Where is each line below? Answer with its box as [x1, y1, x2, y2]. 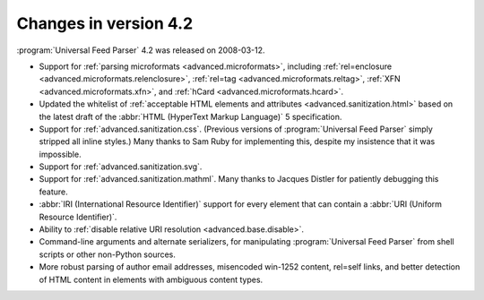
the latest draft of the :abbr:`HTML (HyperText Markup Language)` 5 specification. [39, 111, 342, 122]
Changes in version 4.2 [16, 13, 194, 33]
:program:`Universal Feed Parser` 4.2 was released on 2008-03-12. [16, 45, 265, 56]
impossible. [39, 149, 82, 159]
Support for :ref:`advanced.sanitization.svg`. [39, 161, 203, 172]
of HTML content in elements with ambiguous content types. [39, 274, 264, 285]
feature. [39, 186, 69, 197]
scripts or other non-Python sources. [39, 249, 177, 260]
